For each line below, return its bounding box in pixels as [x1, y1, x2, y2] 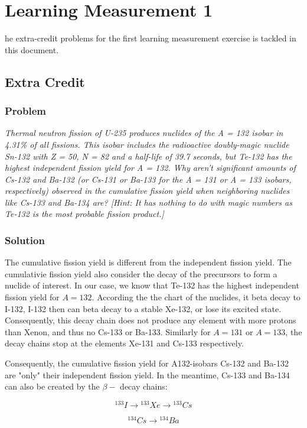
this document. [5, 43, 59, 56]
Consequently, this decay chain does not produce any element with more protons [5, 314, 296, 326]
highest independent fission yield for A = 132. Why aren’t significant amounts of [5, 161, 296, 174]
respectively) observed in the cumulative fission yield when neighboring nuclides [5, 184, 290, 197]
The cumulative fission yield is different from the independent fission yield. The [5, 256, 292, 268]
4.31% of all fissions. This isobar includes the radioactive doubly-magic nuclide [5, 138, 289, 150]
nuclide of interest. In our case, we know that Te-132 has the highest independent [5, 279, 299, 291]
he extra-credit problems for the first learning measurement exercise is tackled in [5, 32, 296, 44]
